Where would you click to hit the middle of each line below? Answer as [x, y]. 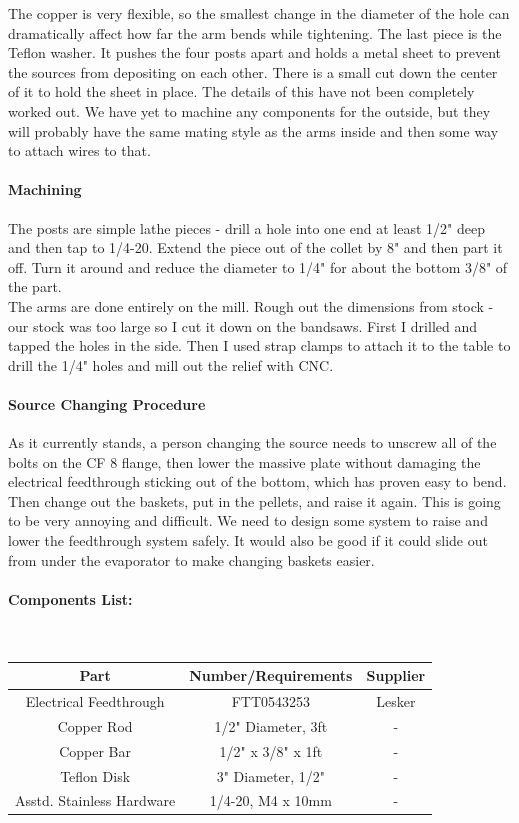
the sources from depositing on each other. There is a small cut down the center [253, 71]
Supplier [396, 675]
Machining [45, 189]
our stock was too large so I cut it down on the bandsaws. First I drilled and [243, 325]
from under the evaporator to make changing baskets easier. [191, 559]
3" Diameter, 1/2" [270, 775]
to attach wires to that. [79, 150]
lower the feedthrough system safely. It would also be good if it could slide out [248, 540]
